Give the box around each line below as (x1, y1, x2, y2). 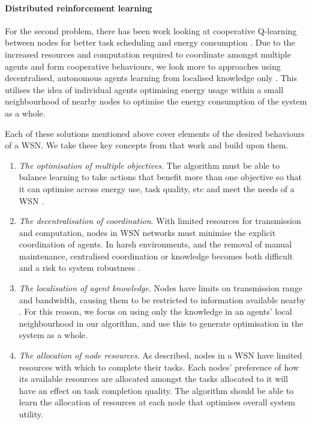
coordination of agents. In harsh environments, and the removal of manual (19, 238, 292, 250)
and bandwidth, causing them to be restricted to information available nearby (19, 293, 305, 306)
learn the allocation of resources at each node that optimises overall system (19, 396, 296, 408)
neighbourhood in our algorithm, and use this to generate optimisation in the (19, 316, 304, 329)
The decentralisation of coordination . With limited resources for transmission (19, 214, 301, 227)
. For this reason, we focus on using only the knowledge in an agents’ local (19, 305, 292, 318)
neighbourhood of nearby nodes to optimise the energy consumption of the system (5, 95, 307, 108)
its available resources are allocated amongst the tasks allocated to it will (19, 372, 288, 385)
